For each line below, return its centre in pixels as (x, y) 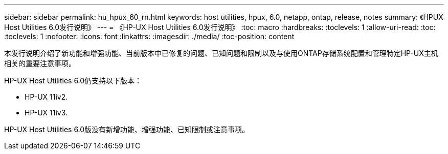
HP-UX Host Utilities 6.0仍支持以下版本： (73, 81)
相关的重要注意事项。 (40, 63)
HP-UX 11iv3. (46, 113)
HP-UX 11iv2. (46, 97)
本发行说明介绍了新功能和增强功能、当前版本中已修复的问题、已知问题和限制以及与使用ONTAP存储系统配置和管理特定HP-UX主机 (221, 53)
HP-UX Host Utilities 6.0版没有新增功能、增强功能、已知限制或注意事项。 (127, 129)
